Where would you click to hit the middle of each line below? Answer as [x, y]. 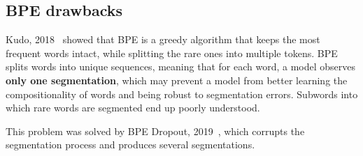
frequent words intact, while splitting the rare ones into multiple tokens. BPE [172, 53]
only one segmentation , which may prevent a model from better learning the [177, 80]
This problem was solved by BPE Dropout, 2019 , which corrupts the [155, 131]
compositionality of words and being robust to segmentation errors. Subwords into [182, 94]
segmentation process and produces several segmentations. [130, 145]
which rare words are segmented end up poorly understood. [133, 108]
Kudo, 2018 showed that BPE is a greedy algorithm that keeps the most [163, 39]
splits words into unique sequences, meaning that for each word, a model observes [180, 67]
